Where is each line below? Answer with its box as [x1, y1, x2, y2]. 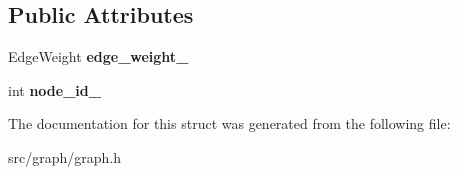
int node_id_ [8, 79, 101, 100]
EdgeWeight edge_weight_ [8, 46, 189, 67]
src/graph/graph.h [8, 146, 122, 167]
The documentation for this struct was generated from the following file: [8, 113, 451, 134]
